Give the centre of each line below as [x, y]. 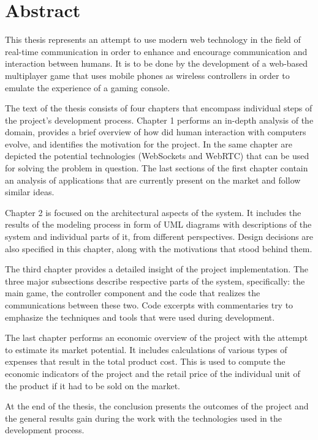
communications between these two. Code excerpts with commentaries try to [149, 305]
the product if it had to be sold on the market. [93, 385]
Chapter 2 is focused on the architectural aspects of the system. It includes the [153, 212]
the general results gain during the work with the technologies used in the [143, 418]
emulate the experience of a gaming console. [88, 87]
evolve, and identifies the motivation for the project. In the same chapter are [149, 144]
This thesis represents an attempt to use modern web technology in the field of [153, 39]
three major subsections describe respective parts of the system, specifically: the [155, 281]
